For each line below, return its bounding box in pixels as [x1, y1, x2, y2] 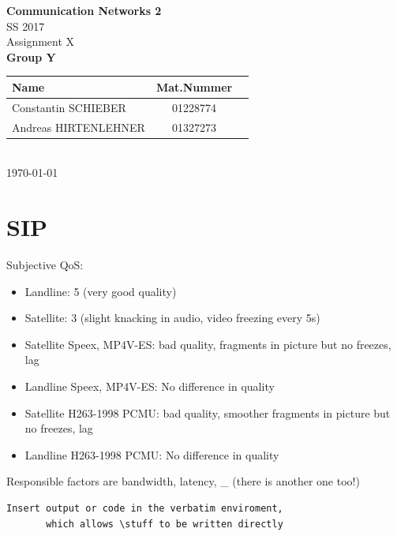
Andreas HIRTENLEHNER [12, 118, 145, 135]
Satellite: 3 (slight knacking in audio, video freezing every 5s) [24, 309, 320, 326]
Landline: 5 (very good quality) [24, 283, 177, 299]
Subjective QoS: [6, 256, 84, 272]
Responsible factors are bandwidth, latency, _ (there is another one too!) [6, 473, 360, 489]
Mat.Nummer [155, 78, 233, 95]
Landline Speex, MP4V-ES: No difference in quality [24, 377, 275, 394]
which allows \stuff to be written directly [46, 518, 283, 530]
